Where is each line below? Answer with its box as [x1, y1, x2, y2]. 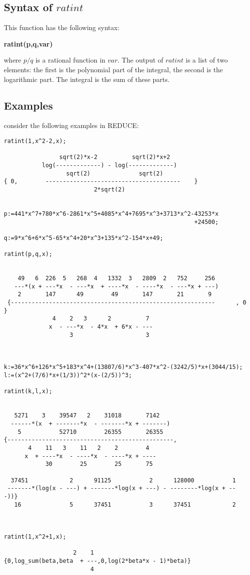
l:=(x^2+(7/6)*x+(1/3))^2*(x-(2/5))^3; [4, 372, 132, 379]
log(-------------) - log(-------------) [42, 161, 177, 169]
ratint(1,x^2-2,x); [4, 137, 66, 144]
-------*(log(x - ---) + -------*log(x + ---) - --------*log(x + [7, 485, 226, 492]
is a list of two [186, 55, 228, 65]
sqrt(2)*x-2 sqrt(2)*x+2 [59, 154, 170, 161]
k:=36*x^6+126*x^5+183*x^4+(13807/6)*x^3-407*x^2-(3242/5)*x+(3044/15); [4, 364, 243, 371]
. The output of [118, 55, 163, 65]
